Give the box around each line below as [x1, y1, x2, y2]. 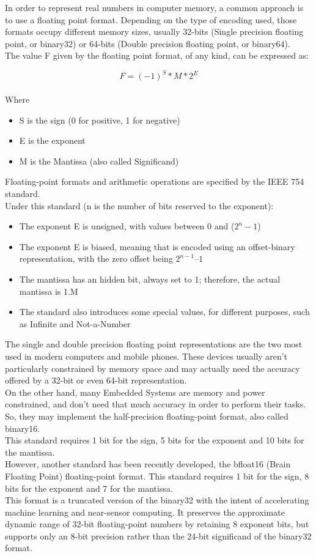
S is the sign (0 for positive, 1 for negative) [19, 113, 180, 126]
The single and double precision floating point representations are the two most [5, 338, 303, 350]
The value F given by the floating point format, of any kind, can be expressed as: [5, 49, 309, 62]
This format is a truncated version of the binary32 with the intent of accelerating [5, 494, 309, 506]
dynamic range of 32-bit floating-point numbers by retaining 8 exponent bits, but [5, 517, 309, 530]
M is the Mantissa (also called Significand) [19, 154, 179, 167]
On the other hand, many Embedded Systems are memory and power [5, 385, 265, 398]
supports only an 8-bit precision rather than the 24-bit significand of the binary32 [5, 529, 312, 542]
